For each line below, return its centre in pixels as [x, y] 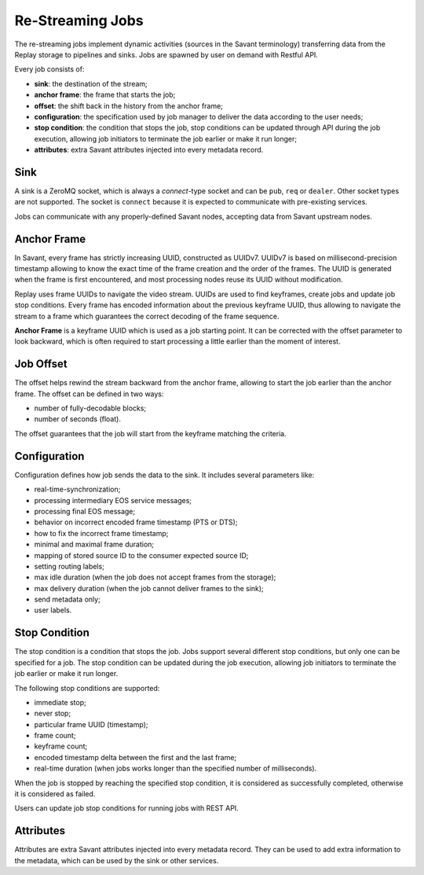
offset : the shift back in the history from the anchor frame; [129, 105]
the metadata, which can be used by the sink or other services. [117, 860]
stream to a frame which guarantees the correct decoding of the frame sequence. [147, 316]
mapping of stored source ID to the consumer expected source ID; [141, 555]
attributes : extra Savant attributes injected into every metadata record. [149, 150]
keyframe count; [61, 746]
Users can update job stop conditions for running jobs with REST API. [126, 808]
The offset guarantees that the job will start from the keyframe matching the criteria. [150, 433]
